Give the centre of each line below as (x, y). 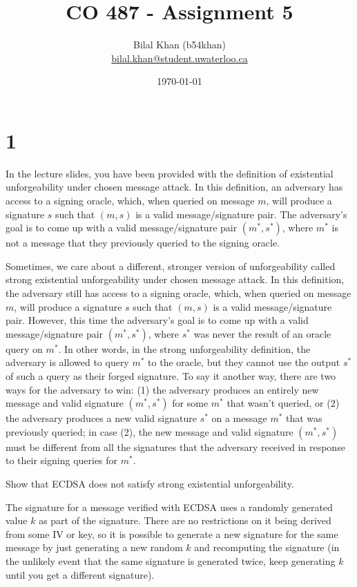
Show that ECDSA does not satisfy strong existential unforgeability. (150, 483)
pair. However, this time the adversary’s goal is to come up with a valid (157, 320)
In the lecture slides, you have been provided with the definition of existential (170, 173)
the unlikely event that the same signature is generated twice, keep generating (171, 560)
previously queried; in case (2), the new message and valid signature (149, 431)
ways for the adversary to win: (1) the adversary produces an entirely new (162, 389)
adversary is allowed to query (67, 362)
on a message (239, 418)
